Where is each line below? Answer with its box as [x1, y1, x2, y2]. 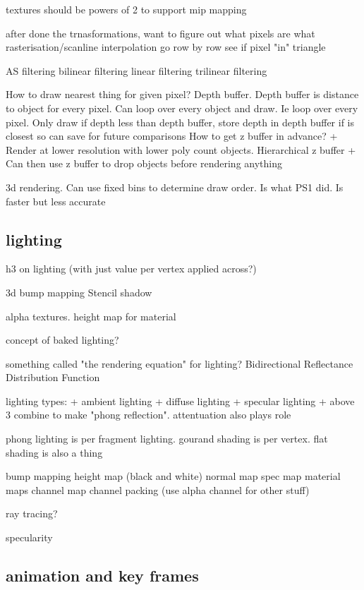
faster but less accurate [6, 193, 106, 208]
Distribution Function [6, 370, 100, 385]
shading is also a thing [6, 445, 103, 459]
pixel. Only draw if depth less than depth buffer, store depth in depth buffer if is [6, 114, 355, 129]
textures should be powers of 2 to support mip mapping [6, 2, 247, 16]
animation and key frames [6, 565, 199, 586]
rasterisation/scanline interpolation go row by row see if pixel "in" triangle [6, 40, 326, 54]
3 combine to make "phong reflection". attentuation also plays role [6, 407, 291, 422]
